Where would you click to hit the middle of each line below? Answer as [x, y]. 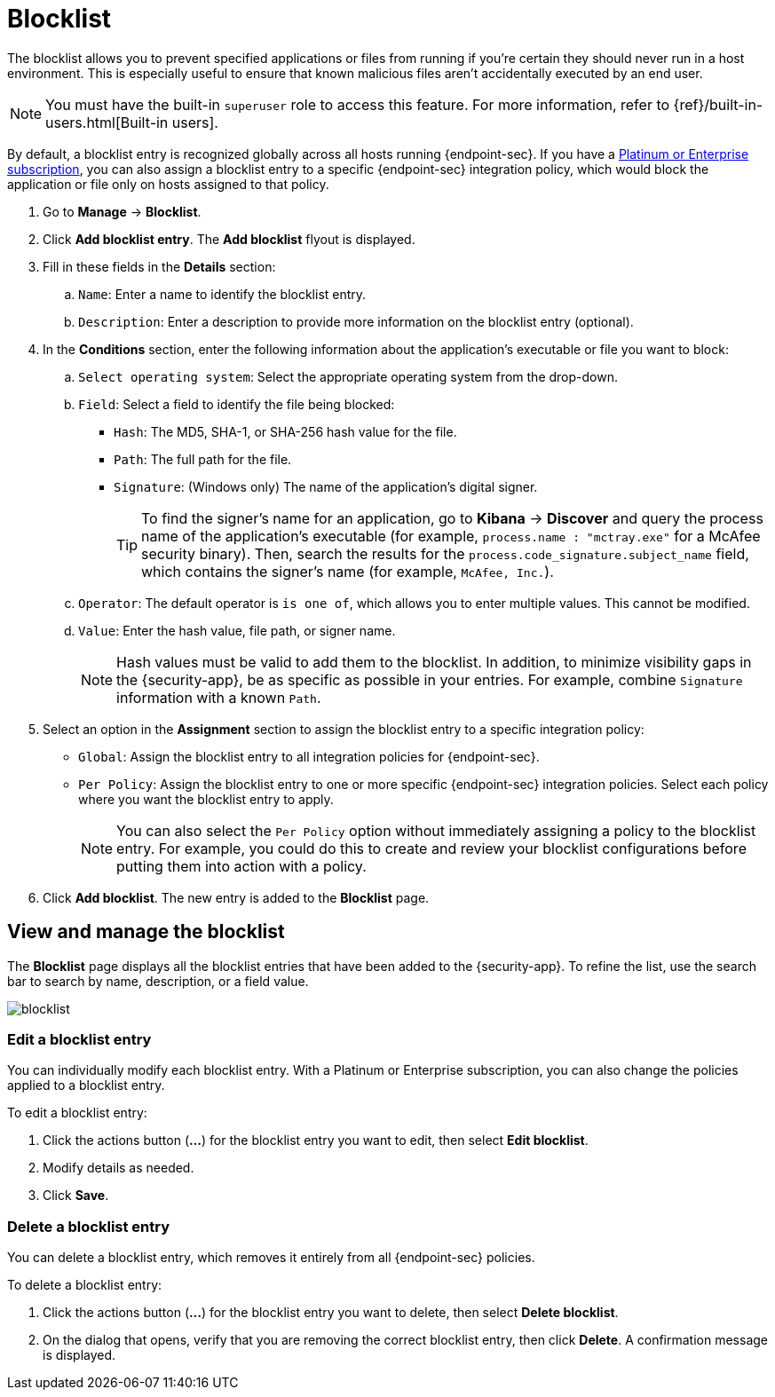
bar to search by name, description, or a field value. [158, 981]
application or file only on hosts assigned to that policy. [168, 184]
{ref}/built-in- [718, 104]
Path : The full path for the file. [203, 459]
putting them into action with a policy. [241, 866]
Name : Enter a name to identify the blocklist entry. [222, 294]
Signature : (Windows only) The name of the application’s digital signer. [326, 486]
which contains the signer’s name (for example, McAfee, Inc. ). [348, 571]
